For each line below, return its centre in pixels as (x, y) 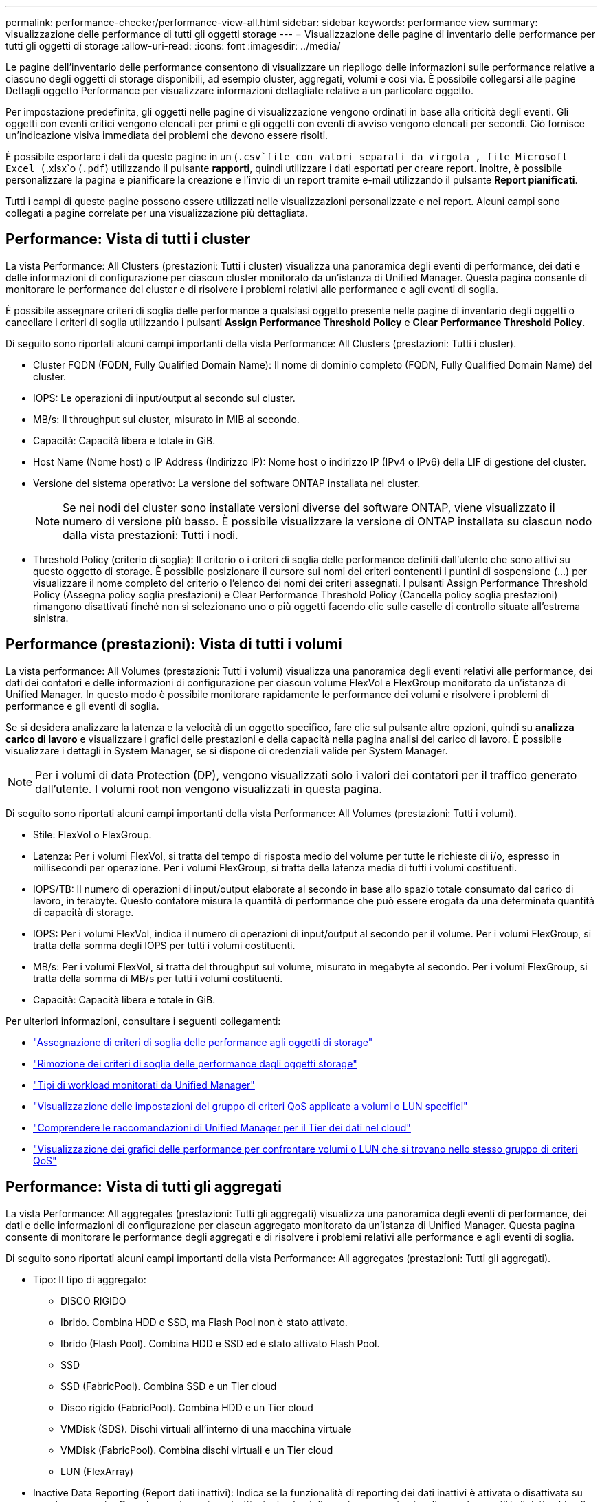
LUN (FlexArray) (97, 1471)
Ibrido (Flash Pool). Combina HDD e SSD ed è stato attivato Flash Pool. (220, 1343)
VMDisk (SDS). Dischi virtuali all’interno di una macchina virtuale (206, 1428)
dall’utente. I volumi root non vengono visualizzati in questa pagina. (209, 788)
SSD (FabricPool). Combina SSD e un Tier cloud (169, 1386)
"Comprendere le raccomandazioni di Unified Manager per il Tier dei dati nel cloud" (222, 1127)
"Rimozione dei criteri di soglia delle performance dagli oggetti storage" (195, 1063)
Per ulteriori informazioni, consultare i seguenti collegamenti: (143, 1021)
